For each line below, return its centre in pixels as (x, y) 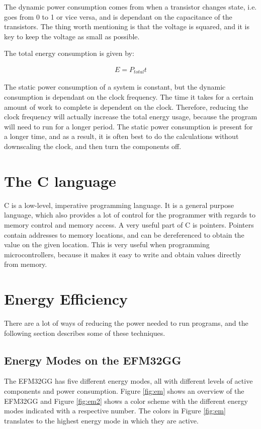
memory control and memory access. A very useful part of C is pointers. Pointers (129, 224)
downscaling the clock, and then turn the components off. (93, 146)
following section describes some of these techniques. (85, 333)
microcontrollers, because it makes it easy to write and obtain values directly (123, 254)
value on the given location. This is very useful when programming (107, 244)
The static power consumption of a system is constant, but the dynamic (115, 87)
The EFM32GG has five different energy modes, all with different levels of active (128, 381)
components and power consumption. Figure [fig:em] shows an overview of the (124, 391)
